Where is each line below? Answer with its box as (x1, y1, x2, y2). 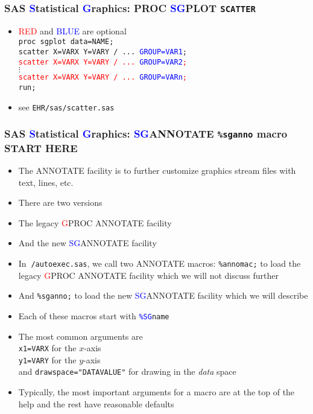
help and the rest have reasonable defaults (18, 397, 174, 410)
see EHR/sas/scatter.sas (18, 100, 115, 113)
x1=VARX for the (18, 342, 77, 354)
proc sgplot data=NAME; (18, 37, 114, 46)
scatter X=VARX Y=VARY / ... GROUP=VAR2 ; (18, 57, 188, 66)
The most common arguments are (18, 330, 143, 342)
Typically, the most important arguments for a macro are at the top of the (18, 386, 295, 398)
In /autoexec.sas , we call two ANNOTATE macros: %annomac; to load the (18, 256, 301, 269)
